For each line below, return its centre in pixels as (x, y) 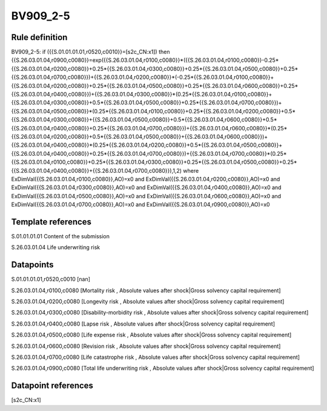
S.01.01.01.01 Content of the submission (61, 236)
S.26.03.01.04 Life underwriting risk (56, 247)
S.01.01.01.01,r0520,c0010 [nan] (51, 279)
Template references (51, 222)
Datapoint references (52, 386)
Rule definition (39, 37)
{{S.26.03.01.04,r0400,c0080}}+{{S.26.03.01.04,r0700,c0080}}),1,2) (96, 170)
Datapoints (32, 265)
